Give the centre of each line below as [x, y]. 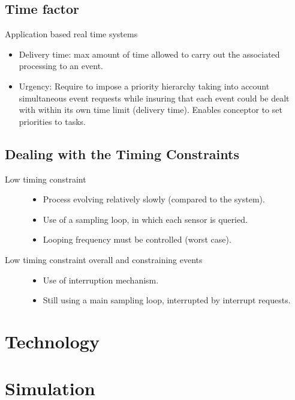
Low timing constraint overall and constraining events [104, 259]
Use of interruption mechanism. [101, 280]
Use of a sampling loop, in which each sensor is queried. [145, 219]
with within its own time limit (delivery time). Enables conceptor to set [150, 110]
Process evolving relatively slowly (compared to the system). [154, 199]
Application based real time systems [71, 34]
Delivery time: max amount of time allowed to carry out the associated [149, 54]
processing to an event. [61, 66]
